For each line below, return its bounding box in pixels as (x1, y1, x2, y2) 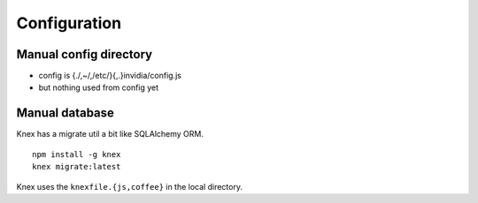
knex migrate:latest (32, 162, 121, 172)
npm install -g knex (32, 149, 121, 159)
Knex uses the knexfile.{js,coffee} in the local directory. (16, 181, 243, 192)
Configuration (16, 13, 122, 33)
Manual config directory (16, 47, 153, 62)
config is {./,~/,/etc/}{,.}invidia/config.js (38, 71, 181, 81)
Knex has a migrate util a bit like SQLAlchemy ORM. (16, 129, 204, 139)
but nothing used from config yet (38, 82, 159, 93)
